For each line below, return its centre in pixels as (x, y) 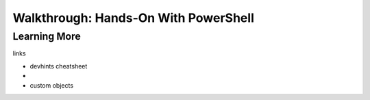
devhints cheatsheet (59, 66)
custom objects (52, 85)
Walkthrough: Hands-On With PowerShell (134, 18)
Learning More (47, 36)
